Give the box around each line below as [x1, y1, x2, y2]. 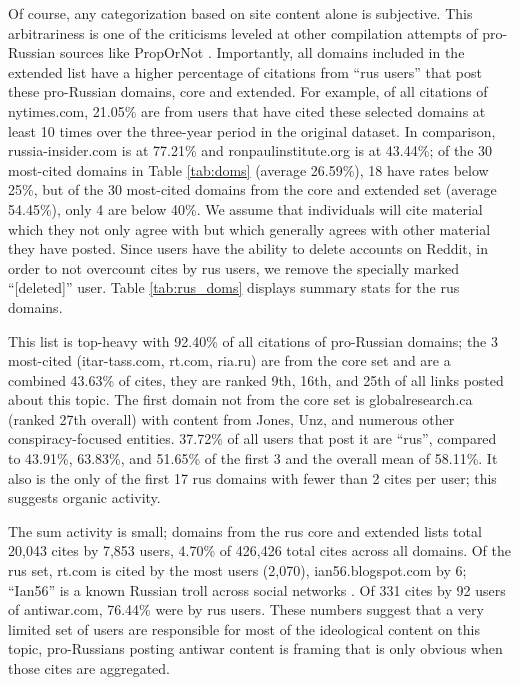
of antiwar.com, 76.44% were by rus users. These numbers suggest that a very [8, 599, 484, 620]
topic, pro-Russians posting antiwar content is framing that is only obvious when [8, 638, 503, 659]
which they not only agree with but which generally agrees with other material [8, 218, 491, 239]
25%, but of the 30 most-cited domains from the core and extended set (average [8, 179, 497, 200]
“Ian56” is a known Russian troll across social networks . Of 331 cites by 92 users [8, 579, 506, 600]
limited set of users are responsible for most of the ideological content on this [8, 618, 480, 639]
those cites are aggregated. [8, 658, 170, 678]
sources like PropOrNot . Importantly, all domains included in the [60, 42, 465, 63]
